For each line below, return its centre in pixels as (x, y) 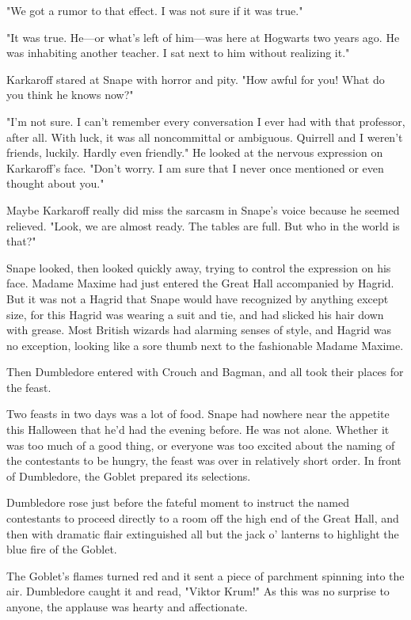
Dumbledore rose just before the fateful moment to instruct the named (178, 502)
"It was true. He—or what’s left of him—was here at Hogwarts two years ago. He (203, 37)
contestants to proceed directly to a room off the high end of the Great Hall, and (203, 518)
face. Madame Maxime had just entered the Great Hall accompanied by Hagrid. (200, 283)
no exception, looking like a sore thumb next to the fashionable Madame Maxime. (205, 345)
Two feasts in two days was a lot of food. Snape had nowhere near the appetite (198, 414)
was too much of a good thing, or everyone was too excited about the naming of (201, 445)
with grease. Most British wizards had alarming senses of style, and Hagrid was (199, 330)
